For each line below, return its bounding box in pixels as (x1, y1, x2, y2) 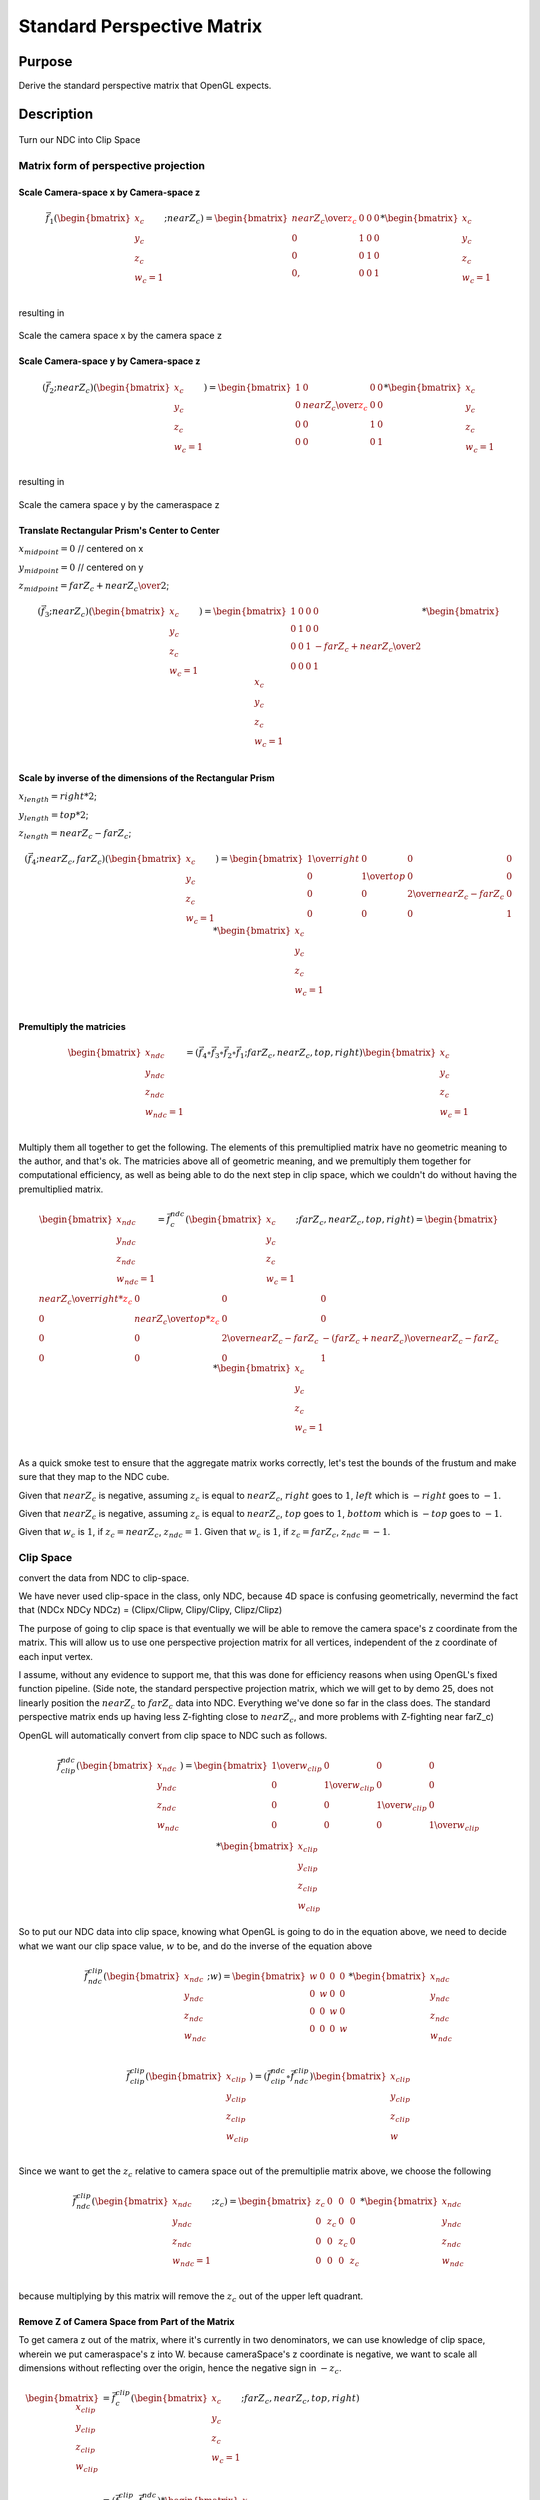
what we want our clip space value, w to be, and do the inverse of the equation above (18, 1940, 373, 1952)
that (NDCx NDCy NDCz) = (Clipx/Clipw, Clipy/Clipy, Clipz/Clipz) (18, 1604, 283, 1616)
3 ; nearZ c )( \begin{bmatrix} (44, 606, 166, 619)
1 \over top (361, 871, 406, 882)
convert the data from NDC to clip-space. (18, 1571, 190, 1584)
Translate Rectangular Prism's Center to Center (18, 524, 220, 536)
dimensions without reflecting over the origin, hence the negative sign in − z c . (18, 2362, 342, 2376)
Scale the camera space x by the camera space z (18, 330, 222, 342)
